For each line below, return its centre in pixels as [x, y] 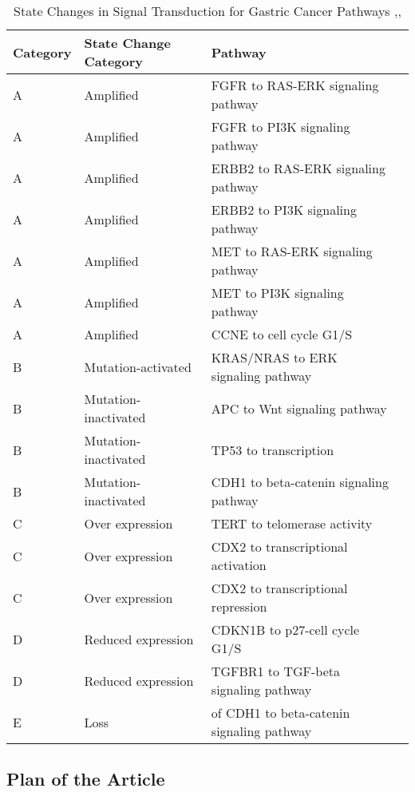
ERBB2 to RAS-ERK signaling [298, 168]
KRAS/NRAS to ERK [274, 357]
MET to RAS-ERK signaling [292, 251]
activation [239, 565]
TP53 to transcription [273, 449]
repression [239, 606]
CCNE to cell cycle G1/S [282, 334]
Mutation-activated [138, 366]
